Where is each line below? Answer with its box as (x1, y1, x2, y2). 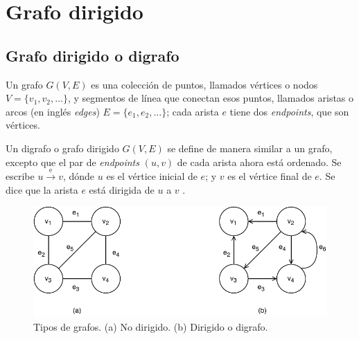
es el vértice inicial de (106, 168, 198, 183)
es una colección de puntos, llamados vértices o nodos (91, 77, 318, 91)
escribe (6, 168, 35, 183)
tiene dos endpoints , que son (229, 104, 349, 118)
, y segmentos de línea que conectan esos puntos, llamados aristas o (67, 91, 354, 105)
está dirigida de (89, 182, 155, 196)
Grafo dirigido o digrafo (6, 44, 179, 66)
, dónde (62, 168, 95, 183)
